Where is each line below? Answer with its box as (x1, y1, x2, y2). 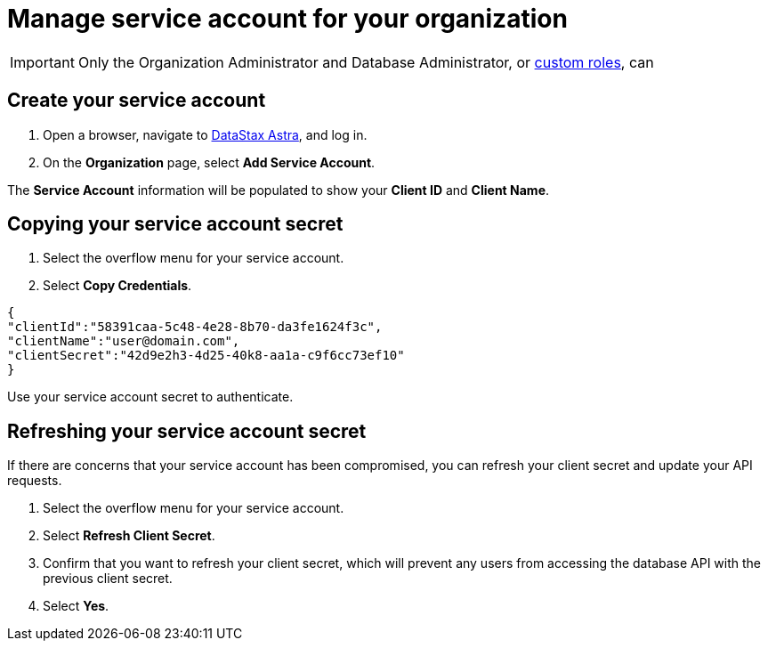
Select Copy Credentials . (43, 278, 192, 294)
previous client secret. (43, 571, 173, 587)
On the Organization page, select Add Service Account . (43, 154, 376, 170)
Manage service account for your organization (7, 4, 568, 34)
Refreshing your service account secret (7, 419, 367, 442)
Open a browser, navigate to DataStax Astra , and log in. (43, 126, 368, 142)
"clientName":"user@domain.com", (7, 334, 240, 349)
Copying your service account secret (7, 213, 344, 236)
